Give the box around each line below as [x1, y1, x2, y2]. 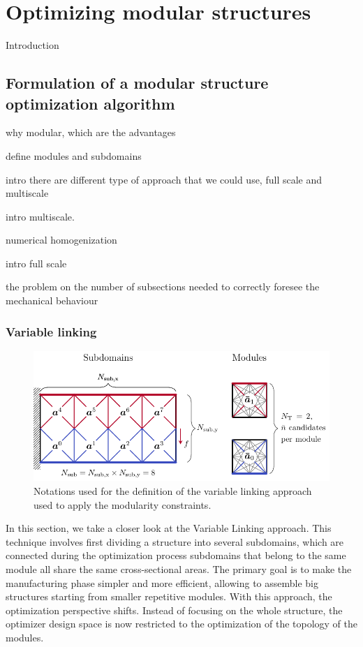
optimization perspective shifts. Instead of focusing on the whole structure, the [6, 602, 343, 617]
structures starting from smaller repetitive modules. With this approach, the [6, 589, 332, 604]
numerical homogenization [6, 232, 117, 247]
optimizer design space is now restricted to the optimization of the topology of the [6, 616, 358, 631]
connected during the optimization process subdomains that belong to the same [6, 548, 346, 563]
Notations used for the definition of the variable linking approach [34, 483, 312, 498]
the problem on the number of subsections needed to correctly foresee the [6, 279, 320, 294]
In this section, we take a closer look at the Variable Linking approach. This [6, 521, 332, 535]
